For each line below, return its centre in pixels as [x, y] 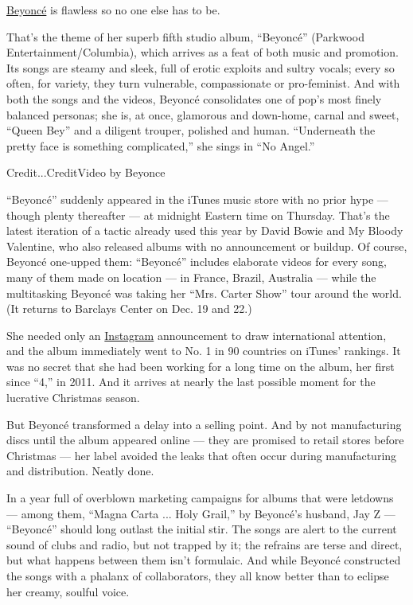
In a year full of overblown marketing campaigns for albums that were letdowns [200, 498]
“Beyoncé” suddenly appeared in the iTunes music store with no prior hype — [197, 199]
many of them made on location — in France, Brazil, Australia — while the [191, 277]
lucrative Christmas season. [73, 398]
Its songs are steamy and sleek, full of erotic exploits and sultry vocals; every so [201, 67]
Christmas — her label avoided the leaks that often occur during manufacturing [202, 455]
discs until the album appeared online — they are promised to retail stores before [205, 440]
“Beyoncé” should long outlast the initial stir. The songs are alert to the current [202, 529]
